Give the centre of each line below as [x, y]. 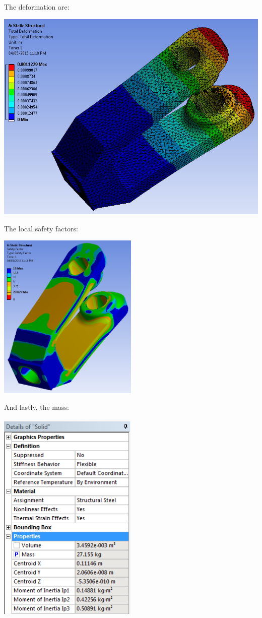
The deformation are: [37, 7]
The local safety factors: [41, 228]
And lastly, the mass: [37, 407]
